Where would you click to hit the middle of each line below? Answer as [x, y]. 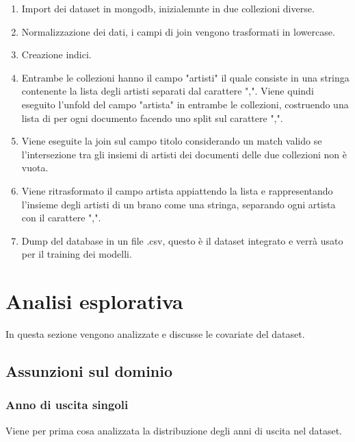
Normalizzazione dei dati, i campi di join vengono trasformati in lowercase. [178, 31]
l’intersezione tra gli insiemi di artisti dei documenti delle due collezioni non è [184, 154]
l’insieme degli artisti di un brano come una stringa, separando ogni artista [179, 204]
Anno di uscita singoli [67, 405]
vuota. [35, 168]
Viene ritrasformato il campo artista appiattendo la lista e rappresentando [177, 190]
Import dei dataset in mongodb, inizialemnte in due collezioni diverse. [168, 8]
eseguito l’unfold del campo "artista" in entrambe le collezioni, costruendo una [185, 104]
